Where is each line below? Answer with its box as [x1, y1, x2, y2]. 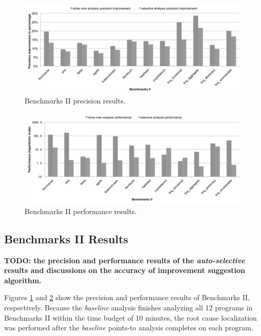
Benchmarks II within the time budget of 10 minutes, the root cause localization [4, 312, 257, 323]
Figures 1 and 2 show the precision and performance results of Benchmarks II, [4, 292, 250, 303]
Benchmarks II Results [4, 230, 129, 246]
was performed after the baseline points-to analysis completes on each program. [4, 322, 253, 333]
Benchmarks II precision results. [25, 95, 126, 106]
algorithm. [4, 275, 42, 285]
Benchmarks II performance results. [25, 205, 137, 216]
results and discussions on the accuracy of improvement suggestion [4, 265, 246, 276]
